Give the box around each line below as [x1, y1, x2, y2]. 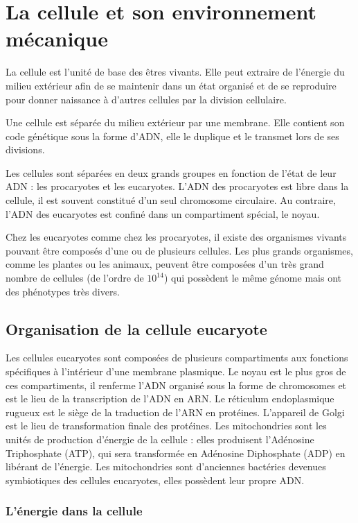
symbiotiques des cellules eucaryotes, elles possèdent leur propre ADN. [6, 472, 305, 487]
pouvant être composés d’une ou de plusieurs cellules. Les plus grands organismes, [6, 243, 353, 257]
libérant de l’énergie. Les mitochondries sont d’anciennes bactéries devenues [6, 459, 326, 474]
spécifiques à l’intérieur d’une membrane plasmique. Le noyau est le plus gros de [6, 364, 346, 379]
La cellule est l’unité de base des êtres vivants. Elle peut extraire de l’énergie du [6, 65, 345, 79]
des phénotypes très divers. [6, 284, 120, 298]
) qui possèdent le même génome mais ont [163, 271, 341, 285]
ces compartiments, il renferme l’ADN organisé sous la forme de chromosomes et [6, 377, 347, 392]
